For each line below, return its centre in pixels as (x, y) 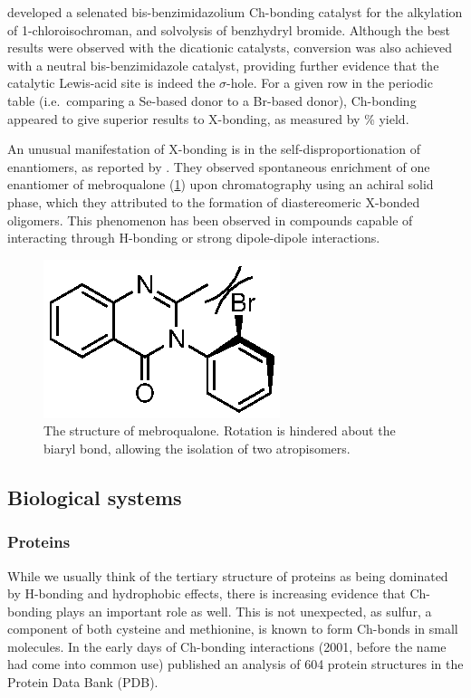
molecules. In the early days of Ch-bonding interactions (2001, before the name (227, 646)
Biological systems (95, 497)
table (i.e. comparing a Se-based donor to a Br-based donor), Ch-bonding (212, 100)
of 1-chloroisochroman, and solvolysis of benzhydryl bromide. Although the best (229, 29)
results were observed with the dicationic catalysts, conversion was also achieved (230, 48)
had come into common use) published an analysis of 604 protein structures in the (235, 664)
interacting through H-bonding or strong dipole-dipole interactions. (194, 238)
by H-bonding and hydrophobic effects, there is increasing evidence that (207, 593)
